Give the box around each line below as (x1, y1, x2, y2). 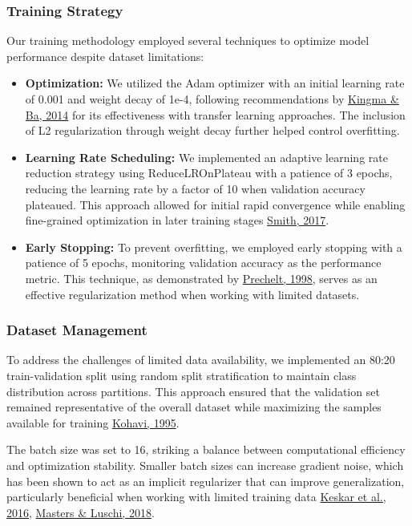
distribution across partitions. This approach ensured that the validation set (6, 382, 380, 399)
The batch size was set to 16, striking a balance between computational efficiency (6, 441, 406, 458)
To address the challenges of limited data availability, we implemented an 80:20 (6, 351, 395, 368)
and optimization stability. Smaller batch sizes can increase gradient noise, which (6, 456, 404, 473)
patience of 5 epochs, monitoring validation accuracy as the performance (25, 254, 382, 271)
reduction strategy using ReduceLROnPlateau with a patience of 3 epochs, (25, 164, 393, 181)
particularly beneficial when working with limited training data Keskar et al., (6, 488, 386, 505)
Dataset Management (6, 320, 147, 340)
